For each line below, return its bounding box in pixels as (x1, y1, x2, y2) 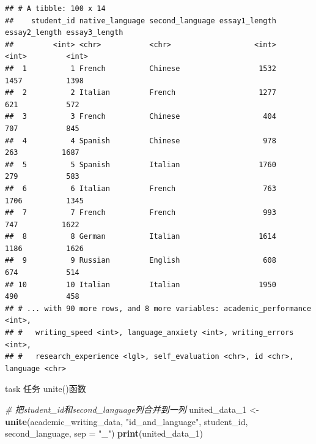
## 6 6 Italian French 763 (5, 184, 276, 193)
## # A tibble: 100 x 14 (5, 4, 106, 13)
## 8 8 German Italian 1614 (5, 232, 276, 241)
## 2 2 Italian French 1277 (5, 88, 276, 97)
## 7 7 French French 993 (5, 208, 276, 217)
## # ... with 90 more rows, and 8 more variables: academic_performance (5, 304, 312, 313)
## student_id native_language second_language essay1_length (5, 16, 276, 25)
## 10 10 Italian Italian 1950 (5, 280, 276, 289)
